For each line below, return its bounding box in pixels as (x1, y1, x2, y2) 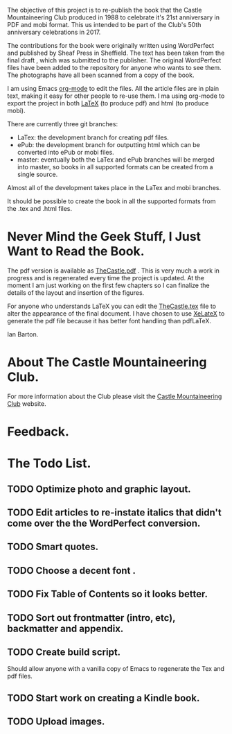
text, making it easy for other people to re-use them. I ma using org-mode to (7, 92, 225, 100)
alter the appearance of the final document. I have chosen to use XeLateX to (7, 309, 225, 318)
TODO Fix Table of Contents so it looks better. (7, 588, 208, 600)
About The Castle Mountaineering (7, 355, 207, 370)
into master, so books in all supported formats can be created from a (17, 163, 213, 171)
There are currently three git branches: (7, 120, 118, 128)
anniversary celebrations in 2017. (7, 28, 101, 36)
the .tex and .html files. (7, 205, 73, 212)
